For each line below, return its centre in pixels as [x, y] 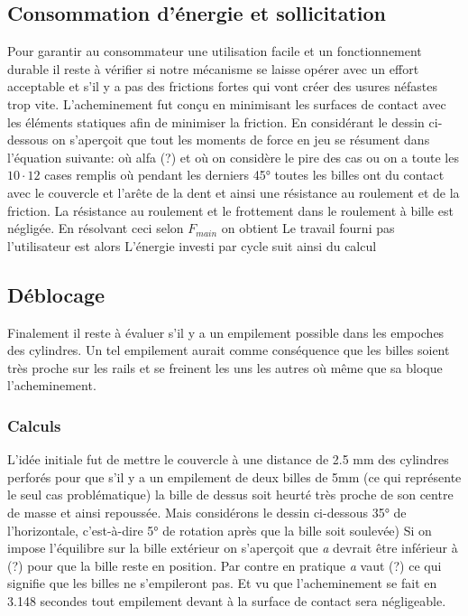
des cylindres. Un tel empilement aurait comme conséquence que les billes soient [229, 350]
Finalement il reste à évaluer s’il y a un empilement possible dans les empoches [226, 332]
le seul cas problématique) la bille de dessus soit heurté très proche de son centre [230, 495]
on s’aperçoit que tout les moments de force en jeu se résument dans [241, 140]
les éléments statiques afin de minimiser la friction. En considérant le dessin [216, 121]
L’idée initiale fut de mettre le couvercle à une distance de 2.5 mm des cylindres [228, 459]
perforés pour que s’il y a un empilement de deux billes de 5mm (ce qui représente [234, 476]
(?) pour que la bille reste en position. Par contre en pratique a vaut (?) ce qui [225, 565]
